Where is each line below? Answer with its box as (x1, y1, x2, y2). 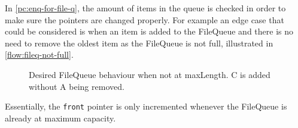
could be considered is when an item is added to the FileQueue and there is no (5, 25, 294, 38)
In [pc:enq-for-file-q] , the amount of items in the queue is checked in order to (5, 2, 286, 14)
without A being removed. (29, 80, 124, 92)
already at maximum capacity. (5, 111, 116, 124)
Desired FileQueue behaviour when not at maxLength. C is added (29, 68, 270, 80)
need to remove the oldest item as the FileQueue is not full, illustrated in (5, 36, 273, 49)
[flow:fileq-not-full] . (5, 48, 74, 61)
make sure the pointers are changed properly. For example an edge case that (5, 13, 284, 26)
